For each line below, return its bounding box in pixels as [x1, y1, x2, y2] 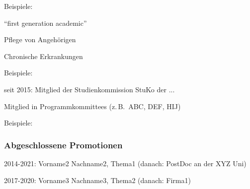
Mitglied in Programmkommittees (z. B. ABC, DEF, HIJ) [4, 101, 181, 111]
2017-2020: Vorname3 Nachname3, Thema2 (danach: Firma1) [4, 175, 191, 185]
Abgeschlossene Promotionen [4, 138, 123, 151]
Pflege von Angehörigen [4, 34, 76, 45]
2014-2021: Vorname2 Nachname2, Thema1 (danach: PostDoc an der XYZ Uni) [4, 158, 247, 168]
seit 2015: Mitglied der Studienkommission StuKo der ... [4, 84, 175, 94]
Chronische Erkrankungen [4, 51, 83, 61]
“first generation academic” [4, 17, 87, 28]
